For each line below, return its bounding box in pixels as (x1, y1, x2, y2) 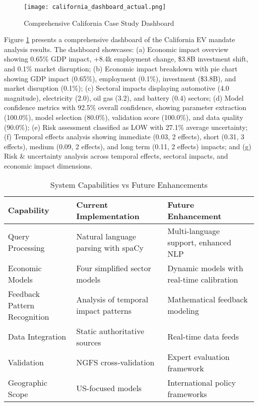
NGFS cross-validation (76, 356, 155, 368)
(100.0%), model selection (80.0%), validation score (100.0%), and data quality (4, 112, 244, 122)
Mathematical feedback (167, 293, 248, 305)
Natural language (76, 231, 136, 242)
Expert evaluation (167, 350, 230, 362)
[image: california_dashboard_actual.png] (24, 3, 166, 10)
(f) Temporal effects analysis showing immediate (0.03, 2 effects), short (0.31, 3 (4, 131, 245, 142)
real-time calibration (167, 273, 238, 285)
